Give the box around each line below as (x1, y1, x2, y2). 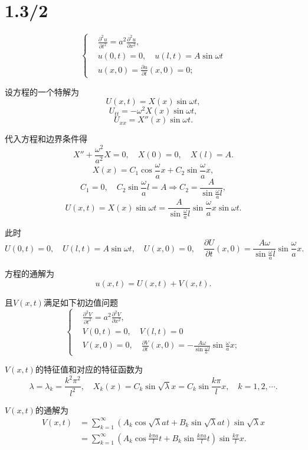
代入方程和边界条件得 (5, 132, 87, 145)
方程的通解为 (5, 267, 54, 280)
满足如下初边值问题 (43, 296, 118, 308)
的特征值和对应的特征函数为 (35, 363, 143, 375)
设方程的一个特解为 (5, 85, 79, 98)
